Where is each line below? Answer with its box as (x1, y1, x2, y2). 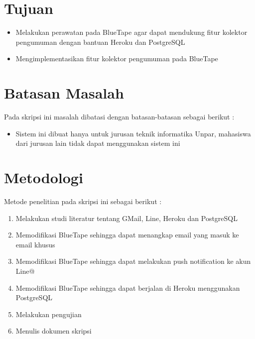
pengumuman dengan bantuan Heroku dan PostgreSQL (15, 36, 185, 47)
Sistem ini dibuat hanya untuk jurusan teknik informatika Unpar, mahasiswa (15, 128, 251, 138)
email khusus (15, 239, 55, 249)
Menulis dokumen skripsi (15, 326, 92, 336)
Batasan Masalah (4, 83, 124, 103)
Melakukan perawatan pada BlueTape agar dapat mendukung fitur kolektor (15, 27, 248, 37)
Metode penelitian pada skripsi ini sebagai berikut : (4, 196, 162, 206)
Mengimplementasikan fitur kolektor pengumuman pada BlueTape (15, 53, 218, 64)
